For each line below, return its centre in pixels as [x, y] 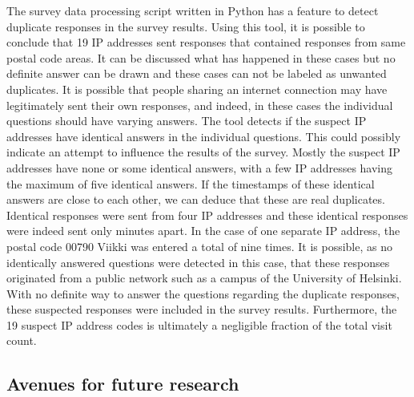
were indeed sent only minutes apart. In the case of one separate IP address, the [203, 231]
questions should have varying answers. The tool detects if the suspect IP [187, 121]
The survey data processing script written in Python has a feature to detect [193, 10]
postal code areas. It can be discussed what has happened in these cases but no [201, 57]
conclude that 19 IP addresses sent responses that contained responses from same [206, 42]
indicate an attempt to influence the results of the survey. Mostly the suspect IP [203, 152]
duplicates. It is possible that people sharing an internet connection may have [197, 89]
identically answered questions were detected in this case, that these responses [198, 262]
